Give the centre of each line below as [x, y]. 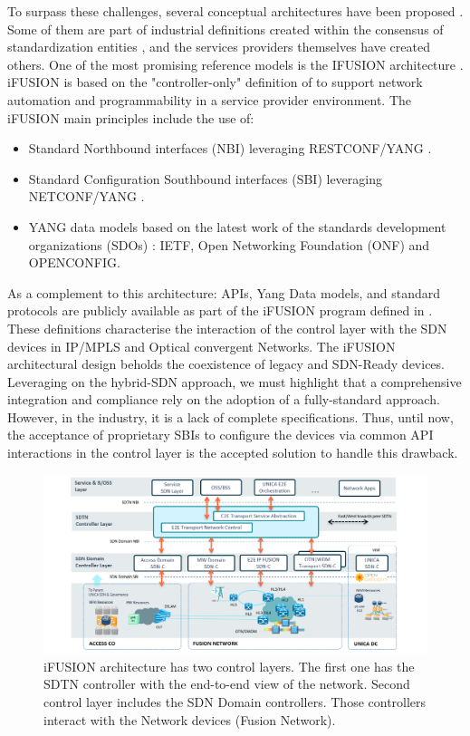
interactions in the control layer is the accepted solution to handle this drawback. [233, 453]
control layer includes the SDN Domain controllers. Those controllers [235, 701]
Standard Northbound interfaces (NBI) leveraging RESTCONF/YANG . [230, 148]
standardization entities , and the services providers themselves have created [219, 47]
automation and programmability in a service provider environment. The [210, 99]
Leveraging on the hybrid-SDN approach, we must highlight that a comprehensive [235, 381]
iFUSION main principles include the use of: [131, 117]
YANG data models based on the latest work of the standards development [237, 226]
